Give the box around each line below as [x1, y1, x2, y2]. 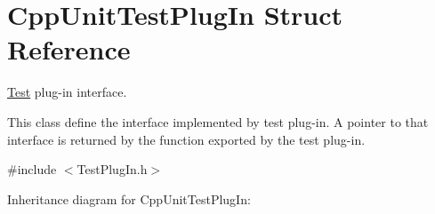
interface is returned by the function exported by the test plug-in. [7, 130, 366, 148]
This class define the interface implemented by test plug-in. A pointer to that [7, 112, 429, 131]
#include [7, 160, 57, 178]
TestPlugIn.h [77, 160, 148, 178]
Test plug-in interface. [7, 83, 127, 101]
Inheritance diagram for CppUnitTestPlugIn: [7, 189, 251, 208]
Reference [7, 31, 131, 67]
